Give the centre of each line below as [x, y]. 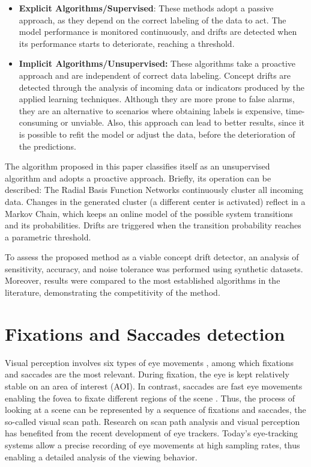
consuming [38, 122]
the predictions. [47, 146]
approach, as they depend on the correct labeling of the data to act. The [152, 20]
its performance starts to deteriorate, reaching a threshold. [127, 43]
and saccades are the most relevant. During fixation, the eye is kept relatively [147, 374]
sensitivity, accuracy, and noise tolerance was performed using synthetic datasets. [154, 268]
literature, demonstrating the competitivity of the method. [113, 292]
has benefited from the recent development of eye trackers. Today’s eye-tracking [152, 433]
